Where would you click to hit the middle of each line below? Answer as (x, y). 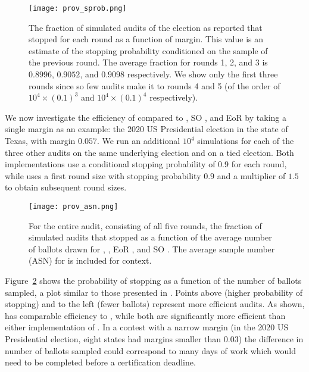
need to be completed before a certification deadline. (100, 362)
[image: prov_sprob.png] (78, 8)
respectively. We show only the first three (202, 74)
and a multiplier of (251, 175)
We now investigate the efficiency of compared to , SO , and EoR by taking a (146, 117)
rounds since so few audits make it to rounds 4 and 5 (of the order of (154, 85)
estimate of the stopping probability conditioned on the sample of (148, 50)
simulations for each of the (246, 140)
